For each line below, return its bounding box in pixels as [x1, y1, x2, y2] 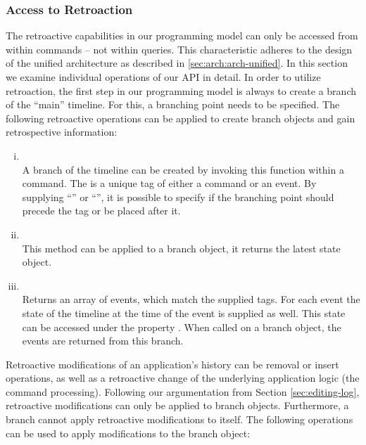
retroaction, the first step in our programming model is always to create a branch [6, 83, 356, 98]
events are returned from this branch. [22, 333, 184, 348]
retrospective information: [6, 124, 118, 139]
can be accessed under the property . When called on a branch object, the [22, 319, 341, 334]
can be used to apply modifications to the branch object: [6, 425, 251, 440]
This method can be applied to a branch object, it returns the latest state [22, 240, 341, 255]
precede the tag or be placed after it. [22, 203, 181, 218]
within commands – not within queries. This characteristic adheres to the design [6, 41, 353, 56]
